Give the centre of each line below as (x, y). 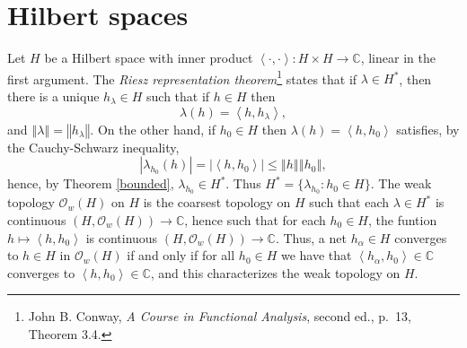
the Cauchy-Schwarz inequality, (93, 147)
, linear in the (398, 58)
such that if (178, 96)
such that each (349, 202)
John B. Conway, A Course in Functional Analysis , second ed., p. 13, (220, 316)
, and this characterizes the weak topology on (275, 272)
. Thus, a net (311, 237)
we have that (316, 255)
